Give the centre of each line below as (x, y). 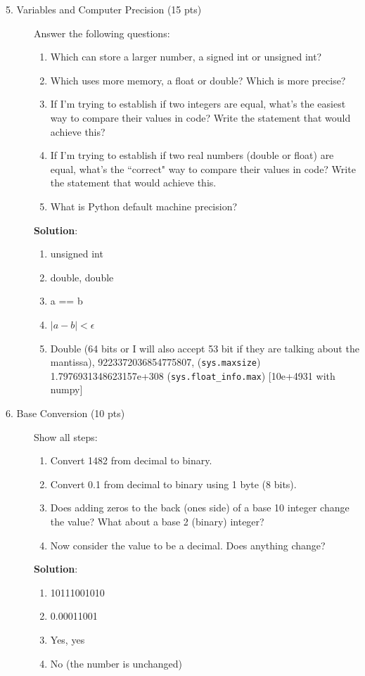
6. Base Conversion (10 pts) (65, 413)
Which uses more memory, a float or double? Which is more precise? (198, 80)
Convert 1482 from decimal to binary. (131, 460)
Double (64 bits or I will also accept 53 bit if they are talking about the (205, 348)
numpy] (66, 389)
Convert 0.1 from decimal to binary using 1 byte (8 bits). (173, 484)
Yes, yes (68, 639)
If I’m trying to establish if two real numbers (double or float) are (192, 155)
